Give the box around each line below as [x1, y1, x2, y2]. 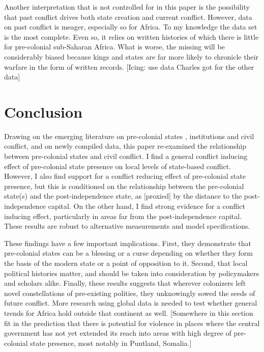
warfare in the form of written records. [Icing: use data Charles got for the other [4, 61, 254, 72]
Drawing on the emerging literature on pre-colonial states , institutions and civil [4, 130, 254, 141]
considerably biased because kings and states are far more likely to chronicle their [4, 51, 259, 62]
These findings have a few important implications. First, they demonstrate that [4, 237, 252, 248]
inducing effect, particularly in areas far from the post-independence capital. [4, 210, 242, 221]
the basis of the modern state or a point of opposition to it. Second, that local [4, 258, 248, 268]
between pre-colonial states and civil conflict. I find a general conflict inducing [4, 151, 248, 161]
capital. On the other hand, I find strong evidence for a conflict [48, 201, 245, 211]
